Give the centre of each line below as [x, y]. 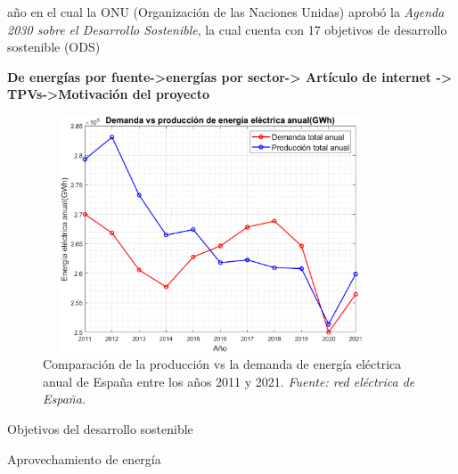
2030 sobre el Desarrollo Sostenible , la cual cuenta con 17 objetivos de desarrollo [227, 29]
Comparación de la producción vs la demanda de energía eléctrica [222, 364]
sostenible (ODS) [54, 47]
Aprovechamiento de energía [84, 458]
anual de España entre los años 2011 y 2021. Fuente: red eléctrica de [229, 381]
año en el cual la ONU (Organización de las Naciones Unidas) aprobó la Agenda [226, 12]
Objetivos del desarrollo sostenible [100, 428]
